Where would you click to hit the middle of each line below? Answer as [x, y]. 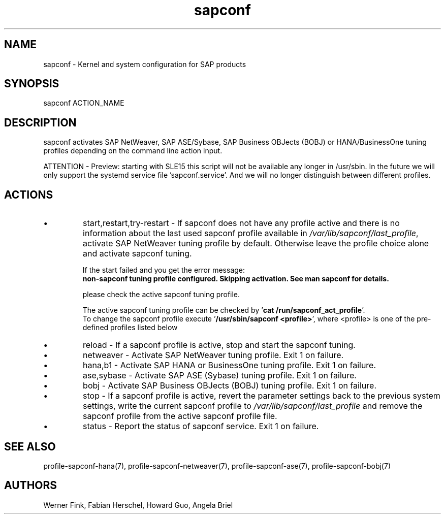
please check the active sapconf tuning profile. [161, 295]
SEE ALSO [30, 446]
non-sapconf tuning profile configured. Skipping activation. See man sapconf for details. [236, 279]
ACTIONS [29, 195]
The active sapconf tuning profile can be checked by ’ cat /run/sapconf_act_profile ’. [224, 310]
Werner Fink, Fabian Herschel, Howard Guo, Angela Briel [138, 505]
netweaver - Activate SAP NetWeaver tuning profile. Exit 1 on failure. [213, 355]
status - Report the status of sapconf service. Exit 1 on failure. [201, 426]
